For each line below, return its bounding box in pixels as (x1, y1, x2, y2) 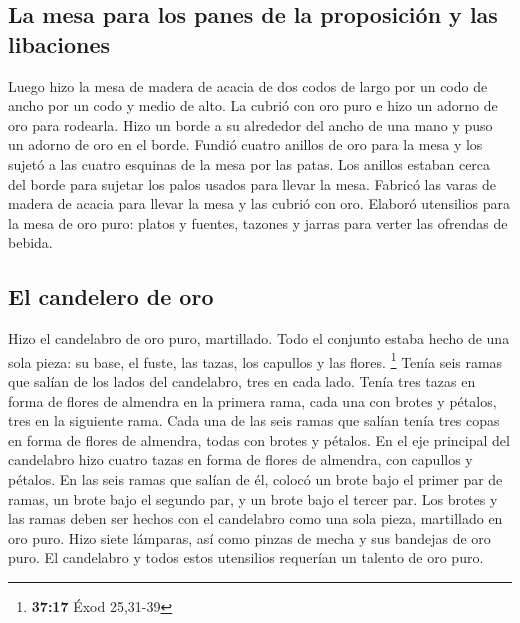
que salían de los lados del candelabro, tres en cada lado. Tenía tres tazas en (8, 370, 476, 391)
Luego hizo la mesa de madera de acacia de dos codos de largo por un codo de (8, 75, 488, 96)
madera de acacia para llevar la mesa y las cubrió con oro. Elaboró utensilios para (8, 193, 511, 214)
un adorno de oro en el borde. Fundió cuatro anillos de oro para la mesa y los (8, 134, 483, 155)
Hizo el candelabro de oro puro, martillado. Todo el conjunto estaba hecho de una (8, 328, 510, 349)
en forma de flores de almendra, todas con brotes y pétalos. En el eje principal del (8, 429, 510, 450)
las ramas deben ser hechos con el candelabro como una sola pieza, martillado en (8, 508, 503, 529)
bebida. (8, 232, 53, 253)
